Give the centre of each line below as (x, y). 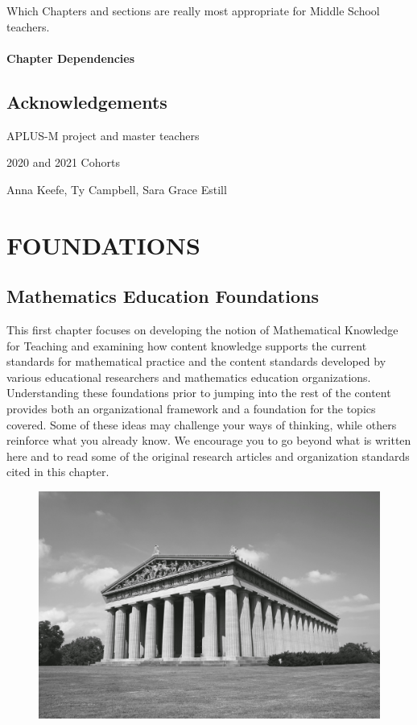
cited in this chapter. (58, 472)
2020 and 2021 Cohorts (63, 162)
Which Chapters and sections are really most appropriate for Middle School (193, 10)
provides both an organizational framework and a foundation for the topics (191, 408)
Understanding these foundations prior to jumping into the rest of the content (199, 393)
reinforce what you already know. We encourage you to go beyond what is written (209, 440)
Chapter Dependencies (71, 58)
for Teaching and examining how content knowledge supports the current (187, 345)
